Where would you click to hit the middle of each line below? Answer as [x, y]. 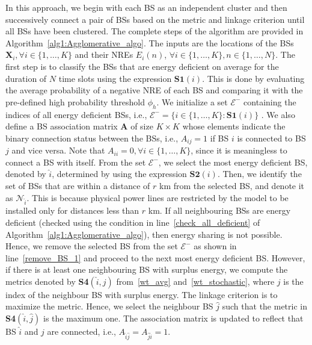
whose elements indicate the [234, 126]
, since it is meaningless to [239, 150]
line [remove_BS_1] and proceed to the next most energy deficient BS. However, [155, 257]
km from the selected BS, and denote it [232, 185]
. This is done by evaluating [253, 78]
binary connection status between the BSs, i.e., [92, 138]
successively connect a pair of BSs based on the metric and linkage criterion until [155, 19]
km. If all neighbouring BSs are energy [219, 210]
